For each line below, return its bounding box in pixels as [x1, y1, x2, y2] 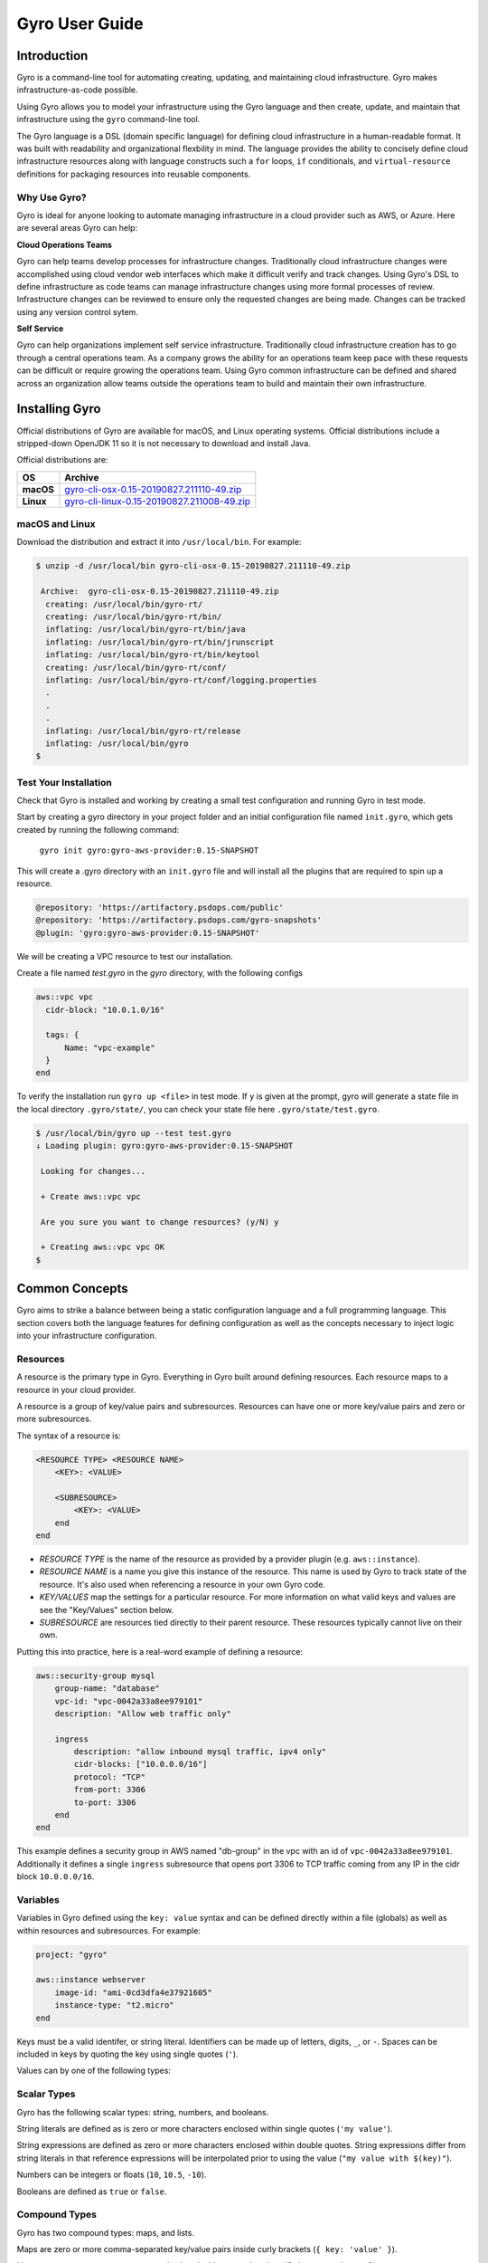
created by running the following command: [16, 824, 180, 835]
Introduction [16, 48, 89, 63]
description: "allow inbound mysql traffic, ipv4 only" [73, 1747, 327, 1757]
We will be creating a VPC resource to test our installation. [16, 950, 234, 961]
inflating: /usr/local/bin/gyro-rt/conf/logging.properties [45, 674, 317, 685]
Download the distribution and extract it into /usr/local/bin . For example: [16, 537, 302, 548]
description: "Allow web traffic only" [54, 1708, 232, 1719]
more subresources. [16, 1413, 92, 1425]
